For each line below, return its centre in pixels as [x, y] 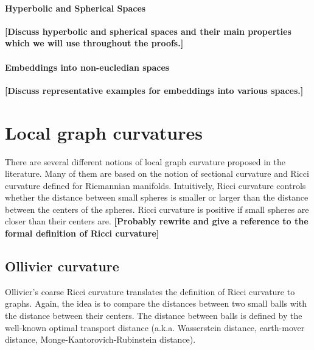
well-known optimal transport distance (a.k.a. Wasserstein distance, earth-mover [155, 327]
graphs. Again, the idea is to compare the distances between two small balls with [156, 303]
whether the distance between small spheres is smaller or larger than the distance [157, 197]
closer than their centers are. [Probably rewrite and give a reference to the [157, 221]
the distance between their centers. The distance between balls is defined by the [154, 316]
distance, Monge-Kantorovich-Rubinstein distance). [100, 339]
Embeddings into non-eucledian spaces [87, 67]
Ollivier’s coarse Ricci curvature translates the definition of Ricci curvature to [150, 291]
